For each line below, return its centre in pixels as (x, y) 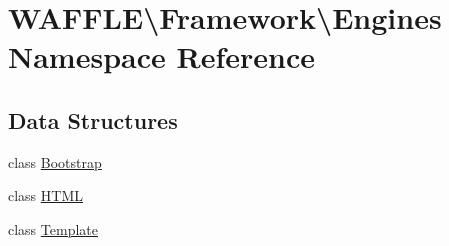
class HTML (46, 195)
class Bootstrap (55, 161)
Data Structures (93, 119)
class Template (53, 228)
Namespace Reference (161, 56)
